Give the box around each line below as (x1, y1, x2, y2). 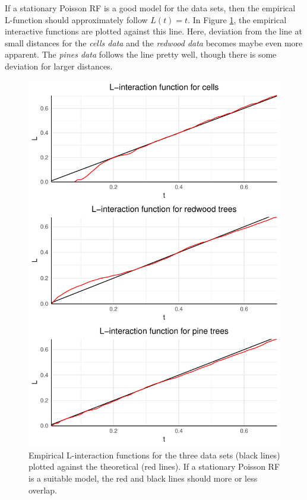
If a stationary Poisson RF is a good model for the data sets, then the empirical (5, 2, 296, 14)
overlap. (29, 483, 57, 496)
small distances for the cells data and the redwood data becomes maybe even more (5, 36, 303, 49)
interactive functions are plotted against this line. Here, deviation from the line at (5, 25, 302, 37)
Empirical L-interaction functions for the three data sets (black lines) (29, 448, 280, 461)
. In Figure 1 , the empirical (188, 13, 287, 26)
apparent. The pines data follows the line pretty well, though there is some (5, 48, 277, 61)
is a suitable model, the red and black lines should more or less (29, 472, 258, 485)
